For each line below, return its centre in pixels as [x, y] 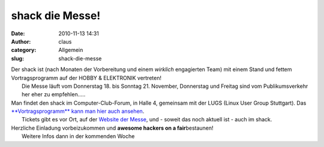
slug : [17, 58]
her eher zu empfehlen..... [54, 94]
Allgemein [71, 50]
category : [24, 50]
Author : [21, 41]
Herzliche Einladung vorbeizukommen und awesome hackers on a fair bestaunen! [112, 128]
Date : [18, 33]
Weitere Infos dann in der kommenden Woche [78, 136]
